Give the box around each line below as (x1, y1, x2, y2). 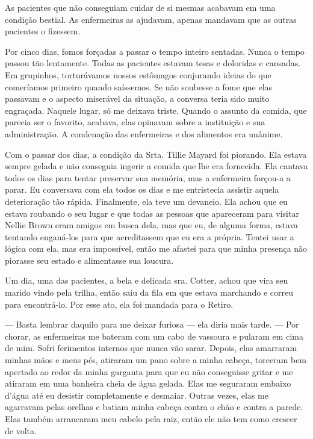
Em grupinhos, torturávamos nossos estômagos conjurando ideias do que (5, 68, 271, 81)
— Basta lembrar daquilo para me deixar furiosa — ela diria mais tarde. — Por (5, 318, 299, 331)
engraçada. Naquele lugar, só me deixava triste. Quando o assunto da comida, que (5, 104, 307, 116)
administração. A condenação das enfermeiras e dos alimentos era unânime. (5, 127, 283, 140)
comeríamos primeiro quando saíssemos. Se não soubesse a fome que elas (5, 80, 273, 93)
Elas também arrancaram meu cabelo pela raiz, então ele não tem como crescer (5, 413, 297, 425)
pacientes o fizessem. (5, 25, 81, 37)
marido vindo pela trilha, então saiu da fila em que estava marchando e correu (5, 286, 294, 299)
